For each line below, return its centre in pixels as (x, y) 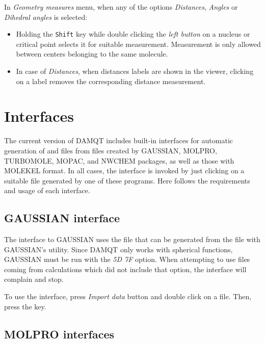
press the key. (25, 306)
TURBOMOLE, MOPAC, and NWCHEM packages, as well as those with (119, 160)
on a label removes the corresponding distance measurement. (111, 81)
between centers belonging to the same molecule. (92, 54)
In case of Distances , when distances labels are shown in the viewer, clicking (135, 71)
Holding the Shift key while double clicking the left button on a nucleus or (133, 34)
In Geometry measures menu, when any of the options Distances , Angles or (121, 7)
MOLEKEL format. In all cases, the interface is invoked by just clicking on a (124, 170)
